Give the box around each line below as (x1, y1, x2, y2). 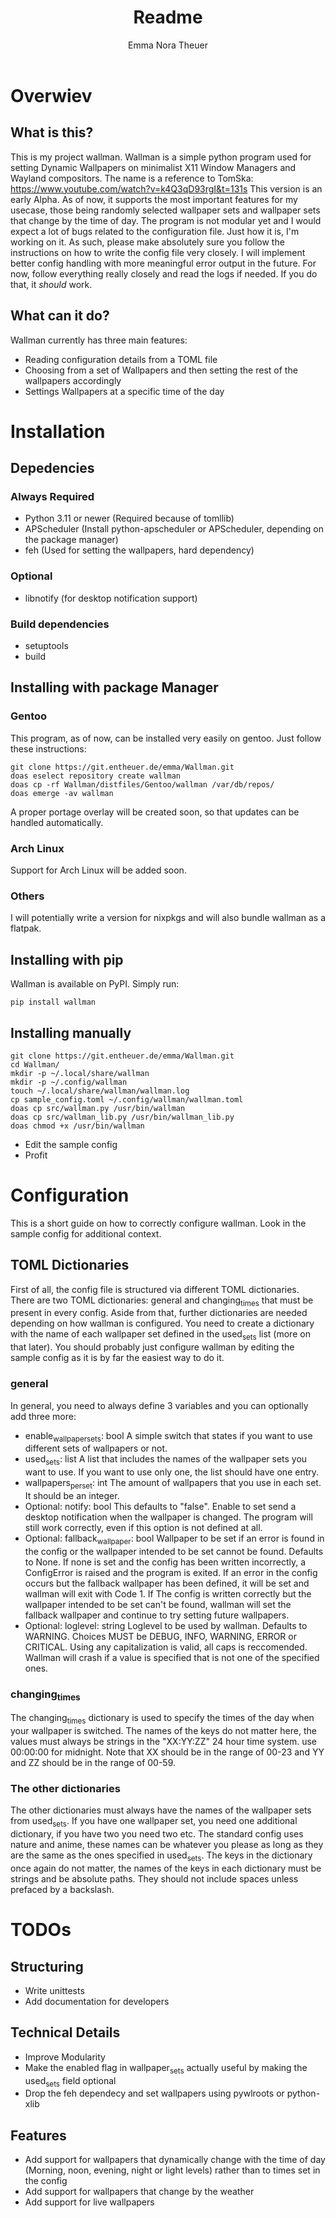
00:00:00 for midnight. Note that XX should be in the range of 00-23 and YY (10, 1746, 325, 1758)
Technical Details (10, 2024, 121, 2041)
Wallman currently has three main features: (10, 334, 188, 346)
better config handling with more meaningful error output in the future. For (10, 257, 317, 269)
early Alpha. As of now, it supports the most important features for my (10, 193, 298, 205)
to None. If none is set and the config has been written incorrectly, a (24, 1556, 307, 1568)
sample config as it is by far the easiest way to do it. (10, 1352, 225, 1364)
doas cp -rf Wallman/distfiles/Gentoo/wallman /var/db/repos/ (10, 779, 275, 790)
